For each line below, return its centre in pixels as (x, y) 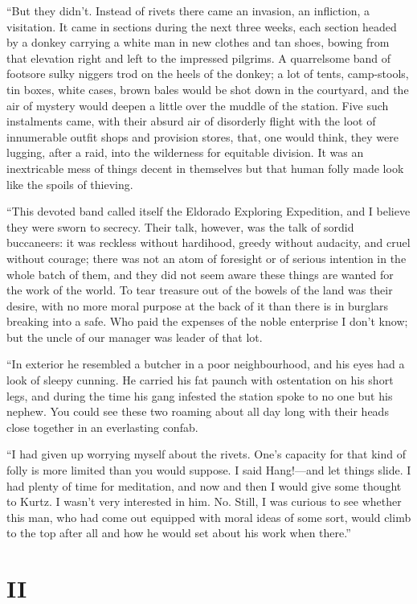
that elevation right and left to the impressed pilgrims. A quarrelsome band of (199, 58)
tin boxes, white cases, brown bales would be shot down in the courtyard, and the (208, 89)
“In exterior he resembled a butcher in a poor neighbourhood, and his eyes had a (206, 364)
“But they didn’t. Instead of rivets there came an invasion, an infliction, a (188, 10)
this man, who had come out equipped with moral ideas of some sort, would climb (209, 517)
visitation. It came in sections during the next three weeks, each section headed (202, 26)
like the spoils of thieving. (70, 184)
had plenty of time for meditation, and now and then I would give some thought (204, 485)
